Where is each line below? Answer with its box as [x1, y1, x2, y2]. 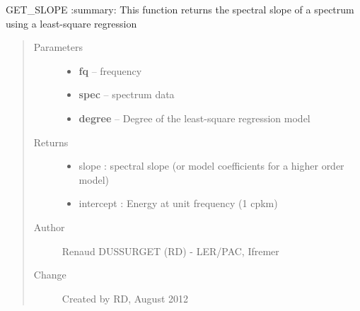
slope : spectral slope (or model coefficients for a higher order [79, 158, 344, 173]
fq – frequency [79, 63, 142, 78]
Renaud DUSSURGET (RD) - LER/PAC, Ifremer [62, 243, 279, 258]
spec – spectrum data [79, 87, 175, 102]
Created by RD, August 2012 [62, 291, 189, 305]
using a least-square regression [6, 16, 137, 30]
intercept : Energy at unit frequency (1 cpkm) [79, 196, 278, 211]
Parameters [33, 40, 83, 54]
